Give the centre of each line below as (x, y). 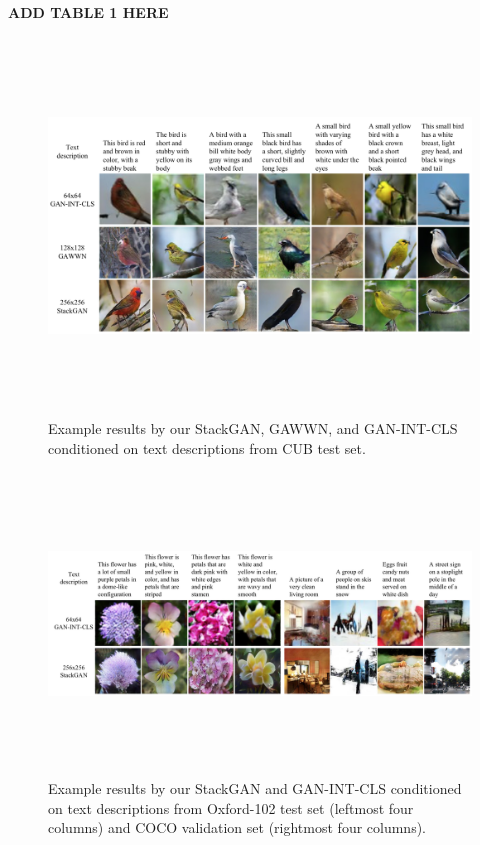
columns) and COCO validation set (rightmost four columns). (237, 827)
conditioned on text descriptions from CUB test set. (207, 447)
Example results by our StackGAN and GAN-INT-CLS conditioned (255, 788)
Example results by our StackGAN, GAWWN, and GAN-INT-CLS (253, 428)
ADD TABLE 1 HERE (88, 12)
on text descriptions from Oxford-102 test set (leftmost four (231, 807)
